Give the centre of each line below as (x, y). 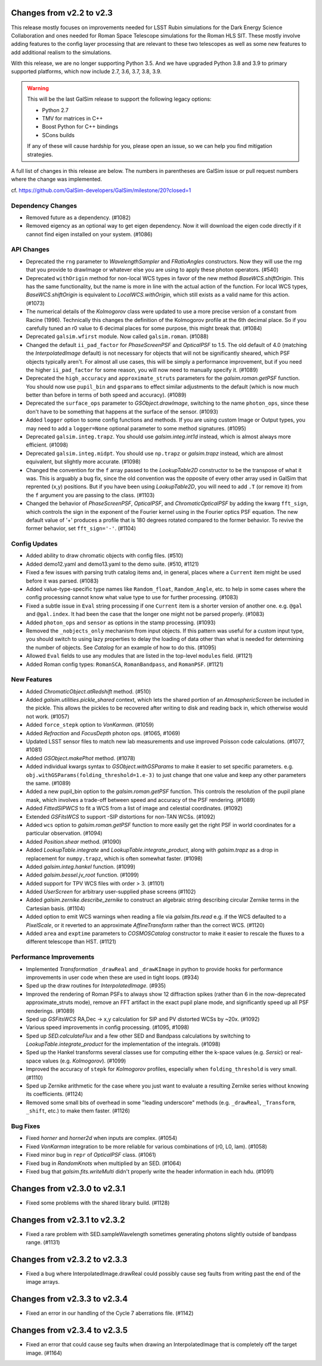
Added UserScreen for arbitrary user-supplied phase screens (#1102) (111, 892)
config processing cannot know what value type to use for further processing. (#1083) (132, 597)
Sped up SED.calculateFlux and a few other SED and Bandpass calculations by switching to (138, 1036)
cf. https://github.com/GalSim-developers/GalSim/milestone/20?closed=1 (101, 190)
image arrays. (43, 1282)
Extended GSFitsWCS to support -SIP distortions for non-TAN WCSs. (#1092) (121, 816)
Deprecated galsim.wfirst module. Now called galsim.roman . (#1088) (117, 336)
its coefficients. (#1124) (55, 1094)
